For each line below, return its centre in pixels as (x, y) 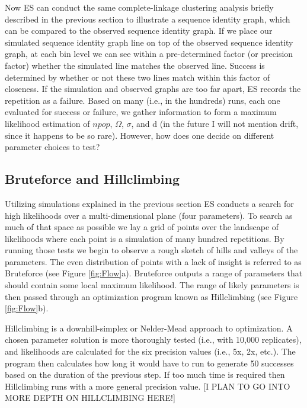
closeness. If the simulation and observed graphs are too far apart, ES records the (153, 89)
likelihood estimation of (47, 123)
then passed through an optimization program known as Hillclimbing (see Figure (151, 296)
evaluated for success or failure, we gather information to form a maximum (141, 112)
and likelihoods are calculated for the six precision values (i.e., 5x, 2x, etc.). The (150, 351)
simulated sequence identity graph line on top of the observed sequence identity (149, 42)
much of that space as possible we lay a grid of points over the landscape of (142, 227)
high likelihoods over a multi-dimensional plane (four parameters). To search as (149, 215)
